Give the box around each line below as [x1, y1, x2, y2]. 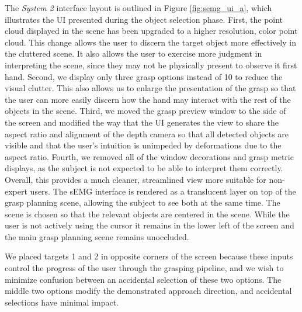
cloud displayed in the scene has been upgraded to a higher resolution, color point [5, 25, 298, 37]
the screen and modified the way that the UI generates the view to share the [5, 116, 279, 128]
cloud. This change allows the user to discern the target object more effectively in [5, 36, 296, 48]
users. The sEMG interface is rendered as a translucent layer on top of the [30, 185, 296, 197]
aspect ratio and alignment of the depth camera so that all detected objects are [5, 127, 289, 140]
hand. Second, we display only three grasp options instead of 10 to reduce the [5, 70, 283, 82]
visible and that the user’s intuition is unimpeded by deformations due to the [5, 139, 282, 151]
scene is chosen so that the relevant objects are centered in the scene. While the [5, 207, 290, 220]
